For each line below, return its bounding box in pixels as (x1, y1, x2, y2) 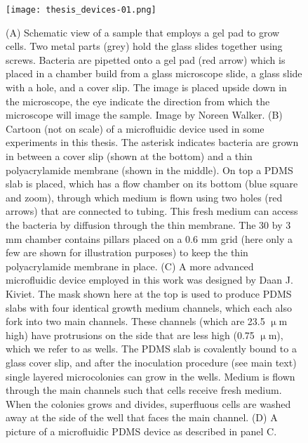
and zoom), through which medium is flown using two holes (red (6, 190, 283, 204)
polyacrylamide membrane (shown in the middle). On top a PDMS (6, 162, 293, 177)
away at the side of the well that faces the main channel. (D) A (6, 410, 278, 425)
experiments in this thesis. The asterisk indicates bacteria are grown (6, 135, 299, 150)
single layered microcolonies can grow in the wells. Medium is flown (6, 369, 295, 383)
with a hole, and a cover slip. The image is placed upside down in (6, 80, 287, 95)
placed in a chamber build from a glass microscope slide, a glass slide (6, 66, 302, 81)
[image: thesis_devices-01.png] (6, 5, 156, 15)
